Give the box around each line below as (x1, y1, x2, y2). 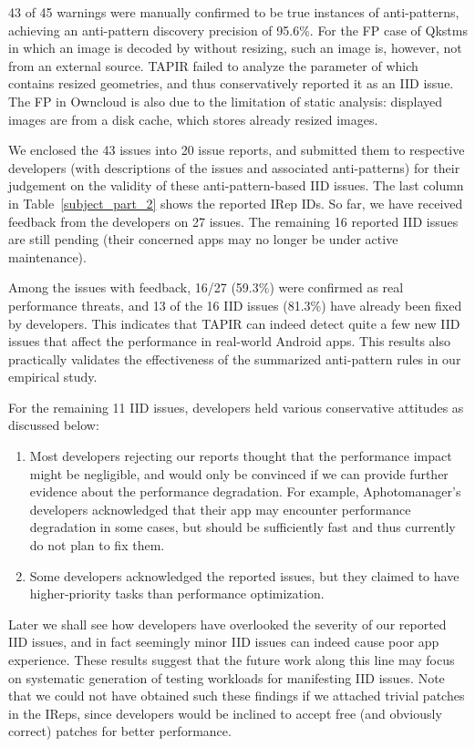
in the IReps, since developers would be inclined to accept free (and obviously (8, 703, 442, 722)
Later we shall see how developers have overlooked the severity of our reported (8, 614, 447, 633)
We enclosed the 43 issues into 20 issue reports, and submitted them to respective (8, 140, 465, 159)
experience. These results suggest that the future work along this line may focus (8, 650, 455, 669)
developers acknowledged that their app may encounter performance (29, 499, 411, 518)
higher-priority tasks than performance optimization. (29, 584, 325, 603)
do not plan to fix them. (29, 536, 165, 555)
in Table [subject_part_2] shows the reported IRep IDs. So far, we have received (8, 193, 463, 212)
